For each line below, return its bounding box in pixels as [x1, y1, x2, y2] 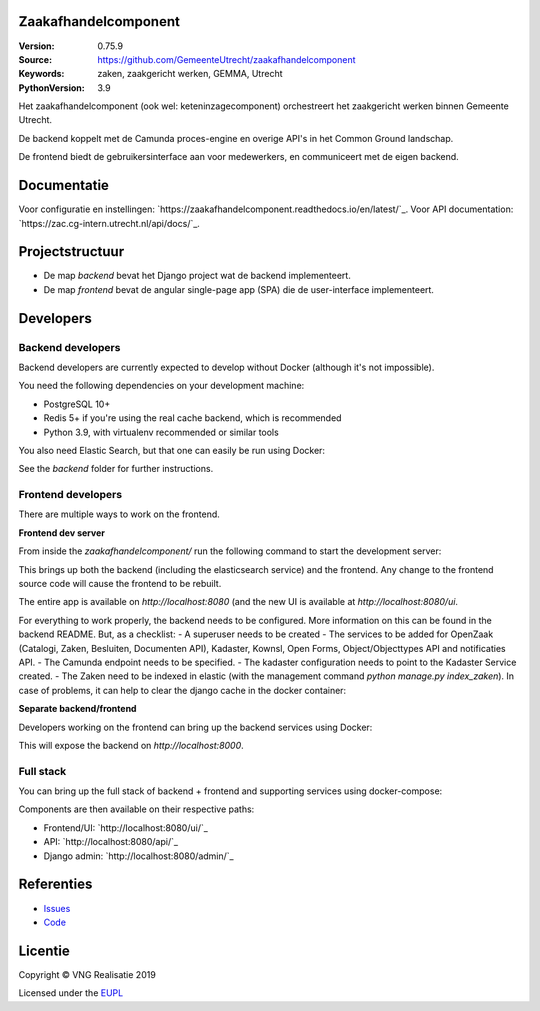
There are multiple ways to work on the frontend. [18, 508, 220, 520]
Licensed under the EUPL [18, 987, 124, 999]
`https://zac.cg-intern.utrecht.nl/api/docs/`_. [18, 217, 200, 229]
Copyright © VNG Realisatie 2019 [18, 968, 157, 980]
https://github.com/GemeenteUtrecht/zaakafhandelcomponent [97, 53, 356, 65]
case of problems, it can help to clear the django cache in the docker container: [18, 684, 347, 696]
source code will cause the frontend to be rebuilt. [18, 578, 222, 590]
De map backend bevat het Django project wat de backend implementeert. [43, 270, 352, 282]
